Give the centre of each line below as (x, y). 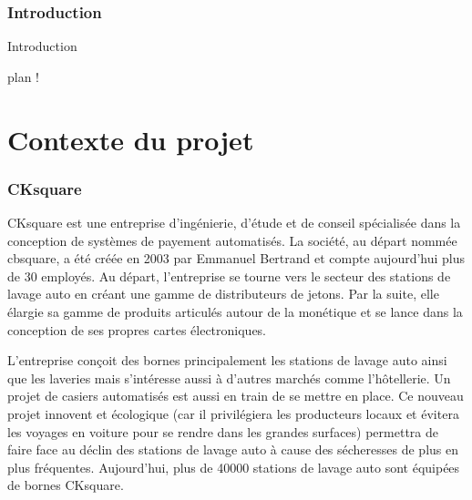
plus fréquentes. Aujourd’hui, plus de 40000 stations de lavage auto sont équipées (234, 467)
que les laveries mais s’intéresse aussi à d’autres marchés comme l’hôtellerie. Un (229, 378)
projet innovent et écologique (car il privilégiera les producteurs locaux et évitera (233, 413)
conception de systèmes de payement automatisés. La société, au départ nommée (232, 240)
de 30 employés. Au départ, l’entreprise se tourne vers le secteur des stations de (229, 276)
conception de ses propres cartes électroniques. (137, 329)
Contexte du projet (131, 139)
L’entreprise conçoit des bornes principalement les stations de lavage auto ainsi (227, 360)
